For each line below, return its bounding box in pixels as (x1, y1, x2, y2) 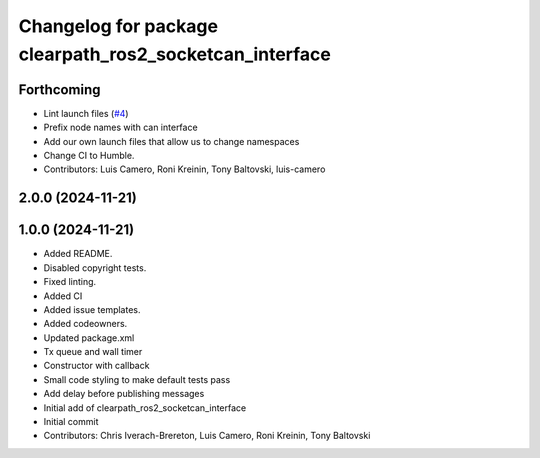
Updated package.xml (43, 331, 135, 344)
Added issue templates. (43, 303, 141, 315)
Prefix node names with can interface (43, 121, 199, 134)
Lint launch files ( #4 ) (43, 107, 129, 119)
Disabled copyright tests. (43, 261, 147, 274)
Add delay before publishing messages (43, 388, 205, 400)
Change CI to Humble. (43, 150, 135, 162)
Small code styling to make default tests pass (43, 373, 231, 385)
